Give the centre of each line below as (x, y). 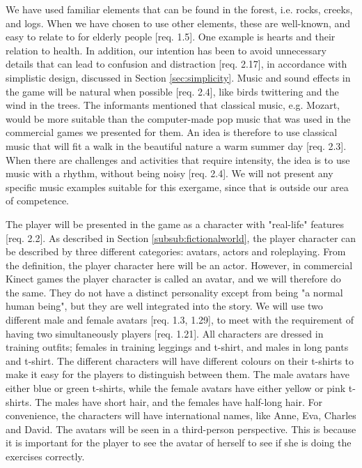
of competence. (37, 201)
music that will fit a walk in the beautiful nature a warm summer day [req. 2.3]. (176, 145)
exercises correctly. (45, 456)
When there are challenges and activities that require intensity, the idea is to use (178, 159)
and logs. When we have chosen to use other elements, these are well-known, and (178, 23)
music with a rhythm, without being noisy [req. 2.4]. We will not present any (170, 173)
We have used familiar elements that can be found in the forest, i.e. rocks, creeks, (179, 9)
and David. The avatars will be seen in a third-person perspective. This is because (181, 429)
